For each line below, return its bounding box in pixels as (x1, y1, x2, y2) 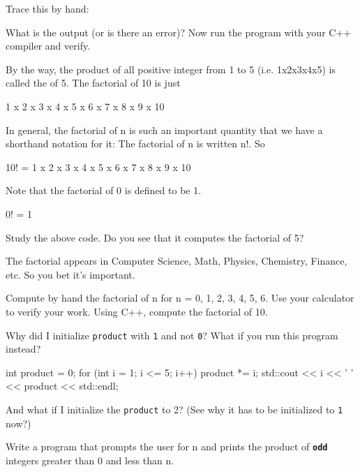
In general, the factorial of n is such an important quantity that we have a (6, 122, 323, 137)
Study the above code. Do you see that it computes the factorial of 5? (6, 230, 304, 244)
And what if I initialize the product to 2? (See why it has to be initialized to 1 (6, 401, 343, 416)
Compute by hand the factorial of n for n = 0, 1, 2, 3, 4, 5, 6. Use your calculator (6, 290, 354, 305)
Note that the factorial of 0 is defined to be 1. (6, 183, 202, 198)
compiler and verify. (6, 38, 91, 53)
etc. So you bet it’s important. (6, 267, 135, 281)
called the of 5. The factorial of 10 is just (6, 75, 181, 90)
